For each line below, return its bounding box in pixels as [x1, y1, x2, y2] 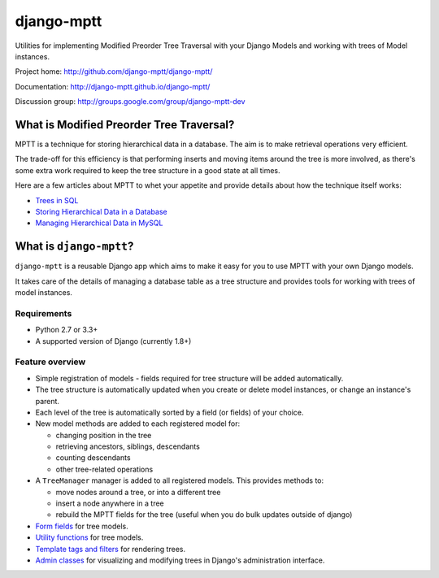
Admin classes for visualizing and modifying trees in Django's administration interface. [35, 555, 325, 565]
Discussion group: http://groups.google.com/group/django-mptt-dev [15, 97, 246, 106]
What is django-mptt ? [15, 240, 134, 254]
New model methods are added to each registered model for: [35, 419, 241, 428]
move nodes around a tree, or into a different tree [55, 487, 221, 497]
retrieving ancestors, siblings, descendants [55, 441, 201, 451]
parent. [35, 396, 60, 406]
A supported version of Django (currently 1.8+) [35, 336, 192, 345]
